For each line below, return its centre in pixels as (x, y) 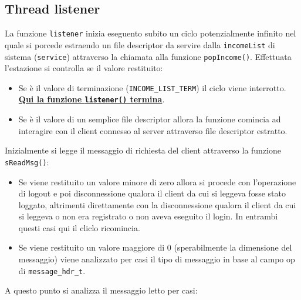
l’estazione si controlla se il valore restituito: (84, 68)
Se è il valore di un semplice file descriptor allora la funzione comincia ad (150, 119)
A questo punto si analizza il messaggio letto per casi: (101, 290)
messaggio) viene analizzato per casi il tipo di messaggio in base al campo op (157, 259)
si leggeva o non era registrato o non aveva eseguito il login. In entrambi (148, 216)
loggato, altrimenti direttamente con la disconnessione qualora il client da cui (157, 204)
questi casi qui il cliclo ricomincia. (79, 227)
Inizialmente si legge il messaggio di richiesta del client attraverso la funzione (143, 150)
